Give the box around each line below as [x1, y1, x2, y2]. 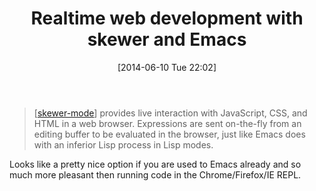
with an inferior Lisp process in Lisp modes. [33, 138, 214, 151]
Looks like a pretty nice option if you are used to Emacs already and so [9, 158, 302, 170]
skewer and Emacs [87, 28, 247, 51]
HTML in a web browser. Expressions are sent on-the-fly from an [33, 117, 302, 129]
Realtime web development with [30, 7, 304, 30]
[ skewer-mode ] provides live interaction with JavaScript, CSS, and [33, 107, 308, 119]
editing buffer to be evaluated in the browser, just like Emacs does [33, 128, 306, 140]
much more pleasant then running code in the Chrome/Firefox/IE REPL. [9, 168, 302, 181]
